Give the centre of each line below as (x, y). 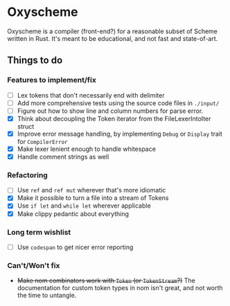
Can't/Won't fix (34, 265)
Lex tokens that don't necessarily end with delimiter (91, 95)
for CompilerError (42, 141)
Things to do (35, 61)
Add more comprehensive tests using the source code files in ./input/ (118, 103)
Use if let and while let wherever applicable (84, 206)
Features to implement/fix (52, 80)
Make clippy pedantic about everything (73, 214)
